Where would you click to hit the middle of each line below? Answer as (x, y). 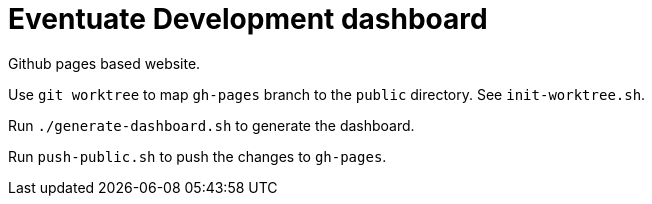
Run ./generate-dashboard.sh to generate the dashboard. (211, 125)
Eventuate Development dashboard (248, 19)
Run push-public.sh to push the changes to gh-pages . (197, 156)
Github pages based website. (104, 63)
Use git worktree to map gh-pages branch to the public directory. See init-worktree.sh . (327, 94)
